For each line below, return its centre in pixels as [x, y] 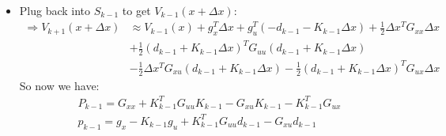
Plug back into [55, 10]
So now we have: [59, 85]
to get [136, 10]
